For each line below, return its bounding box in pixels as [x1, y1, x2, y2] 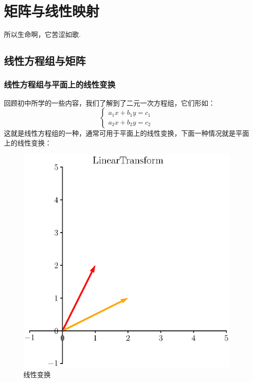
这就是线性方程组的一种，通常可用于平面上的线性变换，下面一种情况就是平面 [4, 128, 249, 138]
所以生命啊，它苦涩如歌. [4, 29, 81, 39]
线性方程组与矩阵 [4, 53, 86, 68]
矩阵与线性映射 [4, 1, 100, 21]
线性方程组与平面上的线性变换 [4, 78, 116, 91]
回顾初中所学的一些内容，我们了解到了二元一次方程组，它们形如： [4, 97, 215, 108]
